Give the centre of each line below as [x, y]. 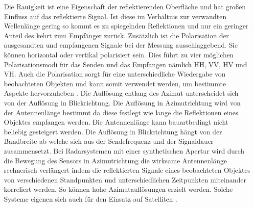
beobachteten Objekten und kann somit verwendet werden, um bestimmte [115, 83]
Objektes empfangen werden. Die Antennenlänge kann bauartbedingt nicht [116, 122]
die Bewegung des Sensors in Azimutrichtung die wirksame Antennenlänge [115, 160]
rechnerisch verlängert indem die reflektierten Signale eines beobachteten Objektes [127, 170]
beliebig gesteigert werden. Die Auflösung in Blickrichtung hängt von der [113, 131]
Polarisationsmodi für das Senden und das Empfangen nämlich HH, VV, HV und [126, 64]
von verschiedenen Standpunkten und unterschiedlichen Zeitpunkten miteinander [125, 179]
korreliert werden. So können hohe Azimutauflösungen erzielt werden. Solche [118, 189]
